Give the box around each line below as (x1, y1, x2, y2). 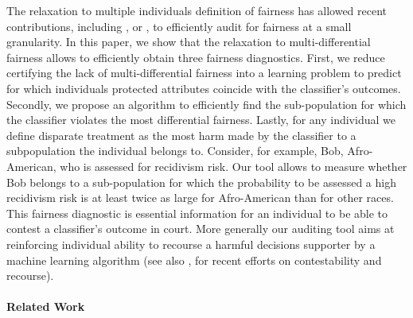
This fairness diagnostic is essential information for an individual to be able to (6, 204, 388, 221)
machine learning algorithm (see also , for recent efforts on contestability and (6, 251, 382, 268)
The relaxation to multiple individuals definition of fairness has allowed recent (6, 2, 388, 18)
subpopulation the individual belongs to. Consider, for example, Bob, (6, 142, 344, 159)
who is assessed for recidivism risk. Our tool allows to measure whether (60, 157, 407, 174)
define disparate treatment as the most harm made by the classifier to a (6, 126, 357, 143)
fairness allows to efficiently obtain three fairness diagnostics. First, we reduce (6, 48, 385, 65)
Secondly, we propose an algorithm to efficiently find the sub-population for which (6, 95, 407, 112)
